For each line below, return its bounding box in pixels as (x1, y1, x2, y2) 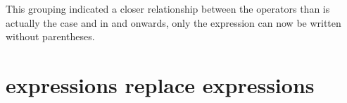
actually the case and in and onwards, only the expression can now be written (6, 15, 341, 30)
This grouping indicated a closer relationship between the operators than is (6, 1, 330, 16)
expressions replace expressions (6, 70, 315, 99)
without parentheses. (6, 29, 95, 44)
